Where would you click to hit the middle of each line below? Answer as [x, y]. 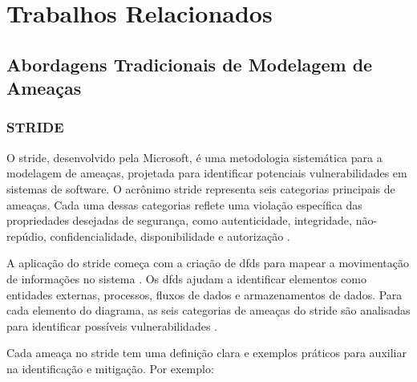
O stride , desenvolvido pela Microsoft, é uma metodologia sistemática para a [194, 157]
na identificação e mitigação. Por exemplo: [110, 368]
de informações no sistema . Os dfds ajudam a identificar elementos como [186, 278]
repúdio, [26, 236]
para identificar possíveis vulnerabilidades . [112, 325]
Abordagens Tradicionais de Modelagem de [190, 64]
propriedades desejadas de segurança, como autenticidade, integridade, [179, 220]
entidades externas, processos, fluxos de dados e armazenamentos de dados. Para [204, 294]
